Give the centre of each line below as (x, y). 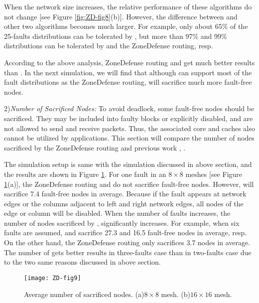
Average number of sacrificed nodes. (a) (84, 294)
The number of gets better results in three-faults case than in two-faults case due (128, 252)
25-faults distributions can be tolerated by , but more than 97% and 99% (116, 36)
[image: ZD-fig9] (53, 278)
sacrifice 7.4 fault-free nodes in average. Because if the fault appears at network (125, 194)
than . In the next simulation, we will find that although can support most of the (128, 72)
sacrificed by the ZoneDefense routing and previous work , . (95, 147)
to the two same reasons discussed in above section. (82, 262)
